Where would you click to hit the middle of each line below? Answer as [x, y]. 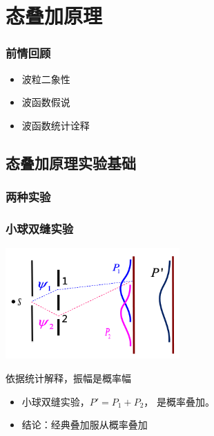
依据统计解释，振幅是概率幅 [68, 378]
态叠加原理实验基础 [71, 162]
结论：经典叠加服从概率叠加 [85, 425]
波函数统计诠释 [56, 125]
